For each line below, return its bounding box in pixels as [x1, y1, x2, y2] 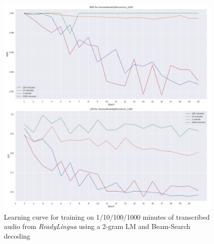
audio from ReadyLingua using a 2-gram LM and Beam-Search [4, 221, 191, 231]
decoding [4, 230, 31, 241]
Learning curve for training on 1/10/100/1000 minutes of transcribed [4, 211, 210, 222]
